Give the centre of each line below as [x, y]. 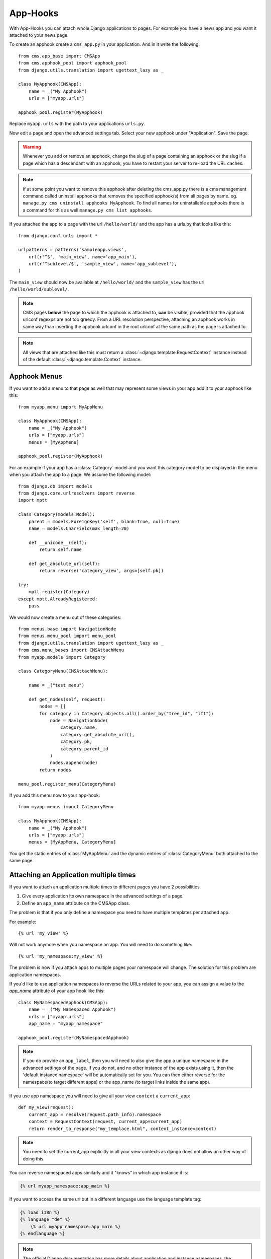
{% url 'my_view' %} [43, 933]
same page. [21, 861]
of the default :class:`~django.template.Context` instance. [82, 359]
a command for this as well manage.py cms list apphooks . [88, 210]
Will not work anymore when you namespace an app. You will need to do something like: [101, 945]
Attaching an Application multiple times [73, 875]
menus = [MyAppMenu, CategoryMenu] [72, 842]
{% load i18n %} [40, 1213]
